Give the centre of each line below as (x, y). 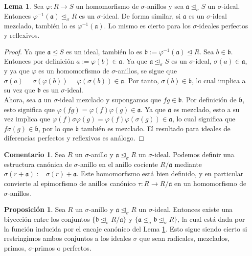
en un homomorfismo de (210, 183)
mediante (188, 164)
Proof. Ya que (24, 51)
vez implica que (27, 119)
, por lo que (56, 128)
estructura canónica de (38, 164)
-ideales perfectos (222, 25)
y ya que (17, 71)
